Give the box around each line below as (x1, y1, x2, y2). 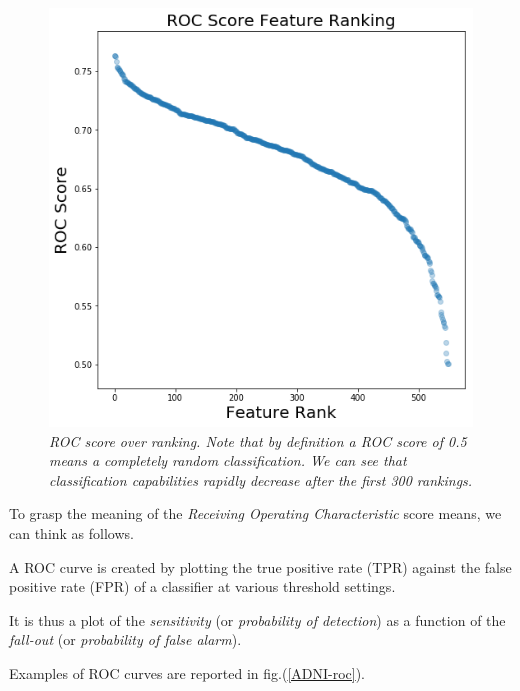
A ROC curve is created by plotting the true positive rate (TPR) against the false (9, 556, 512, 577)
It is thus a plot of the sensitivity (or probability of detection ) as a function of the (9, 609, 506, 630)
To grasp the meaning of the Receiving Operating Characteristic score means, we (9, 503, 502, 524)
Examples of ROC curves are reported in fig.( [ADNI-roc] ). (9, 663, 366, 683)
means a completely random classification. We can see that (49, 450, 407, 471)
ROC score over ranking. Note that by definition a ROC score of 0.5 (49, 430, 467, 451)
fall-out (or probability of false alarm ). (9, 629, 242, 650)
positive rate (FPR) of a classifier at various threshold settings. (9, 576, 396, 597)
